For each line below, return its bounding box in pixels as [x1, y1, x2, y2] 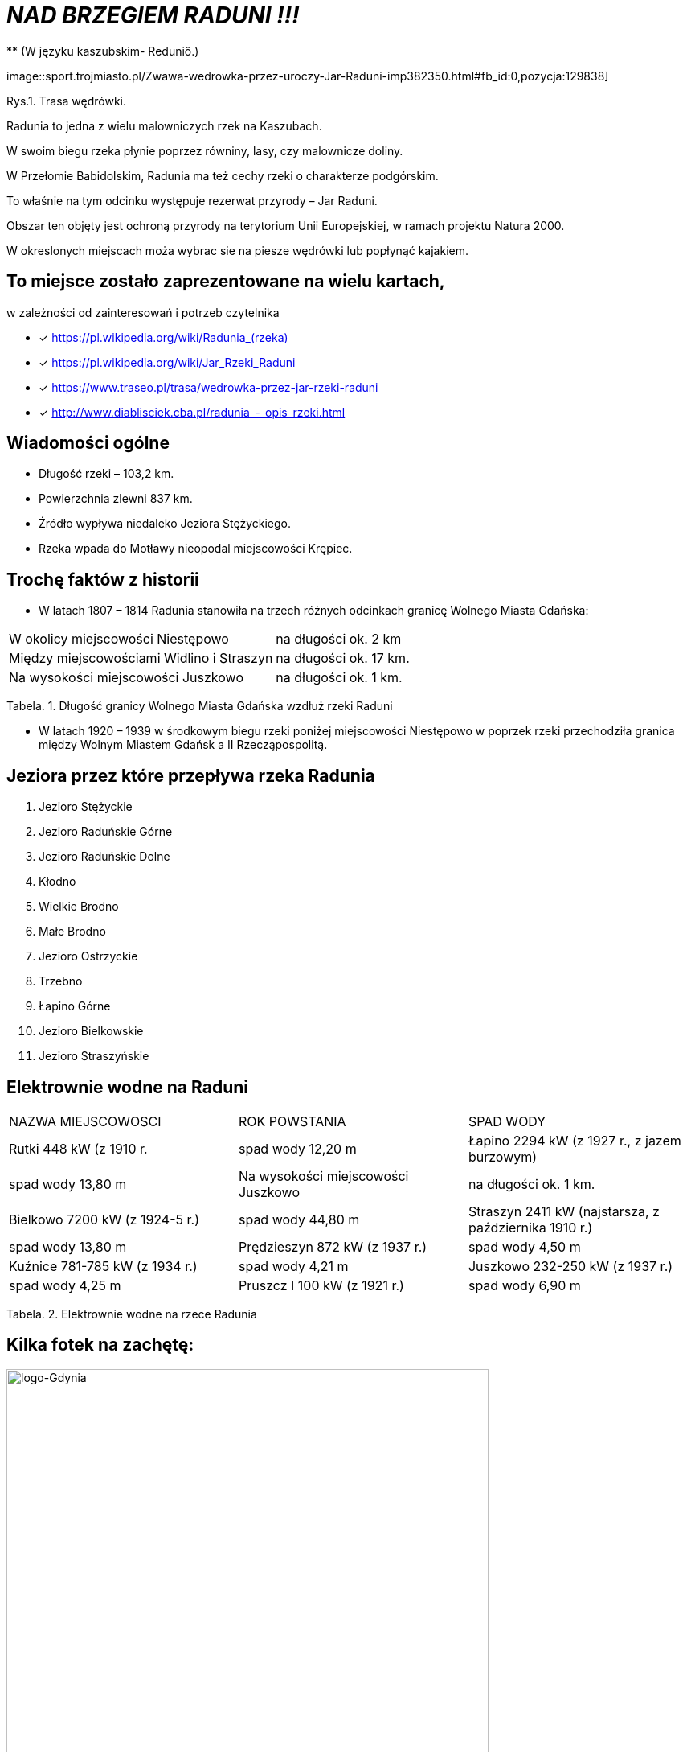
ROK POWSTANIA [238, 1112, 346, 1129]
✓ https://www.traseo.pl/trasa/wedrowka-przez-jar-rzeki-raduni [39, 380, 378, 394]
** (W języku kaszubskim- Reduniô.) [6, 43, 199, 58]
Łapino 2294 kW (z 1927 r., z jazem [468, 1132, 681, 1149]
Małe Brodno [39, 924, 106, 939]
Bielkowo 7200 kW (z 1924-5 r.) [9, 1211, 199, 1228]
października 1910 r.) [468, 1219, 593, 1236]
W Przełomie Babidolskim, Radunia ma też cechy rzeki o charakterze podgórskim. [6, 168, 439, 183]
